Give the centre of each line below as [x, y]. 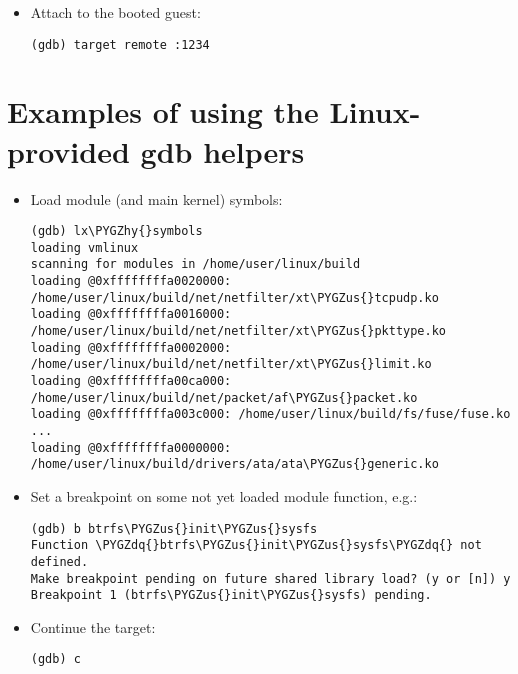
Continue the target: [93, 626]
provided [68, 150]
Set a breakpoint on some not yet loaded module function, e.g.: [224, 496]
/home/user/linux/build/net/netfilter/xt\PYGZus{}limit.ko [231, 364]
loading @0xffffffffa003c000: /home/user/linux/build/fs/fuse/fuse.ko [270, 414]
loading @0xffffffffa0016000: [131, 314]
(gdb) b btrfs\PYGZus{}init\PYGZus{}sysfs [174, 528]
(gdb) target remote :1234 [120, 44]
